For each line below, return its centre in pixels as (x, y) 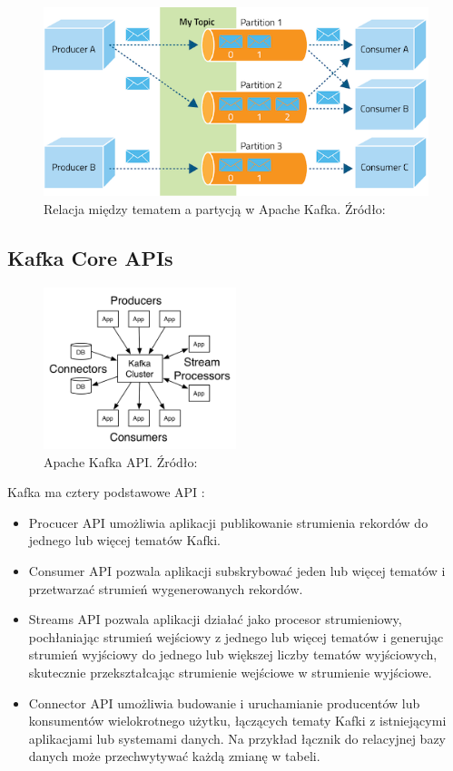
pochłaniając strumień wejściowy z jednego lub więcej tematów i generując (236, 636)
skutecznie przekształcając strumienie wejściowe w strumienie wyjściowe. (230, 673)
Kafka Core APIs (90, 258)
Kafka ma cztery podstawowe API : (106, 492)
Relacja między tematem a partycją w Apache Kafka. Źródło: (215, 209)
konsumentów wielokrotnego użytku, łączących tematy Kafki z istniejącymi (237, 721)
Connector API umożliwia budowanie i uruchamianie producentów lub (224, 703)
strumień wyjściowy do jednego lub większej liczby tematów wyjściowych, (233, 654)
